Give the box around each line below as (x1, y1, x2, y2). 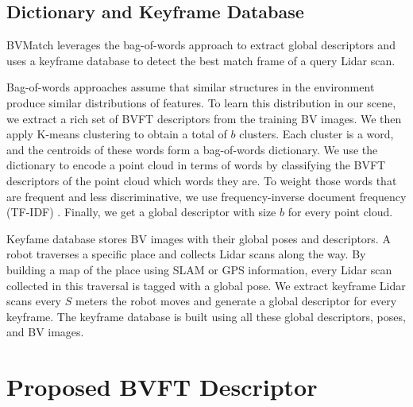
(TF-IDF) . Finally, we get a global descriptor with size (6, 203, 276, 220)
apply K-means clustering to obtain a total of (6, 126, 227, 142)
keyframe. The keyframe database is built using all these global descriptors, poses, (6, 308, 406, 324)
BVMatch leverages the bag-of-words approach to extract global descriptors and (6, 37, 396, 53)
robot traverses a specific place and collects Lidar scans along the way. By (6, 246, 366, 262)
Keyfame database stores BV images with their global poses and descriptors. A (6, 230, 391, 246)
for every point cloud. (288, 203, 393, 220)
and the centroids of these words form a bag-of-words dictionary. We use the (6, 141, 378, 157)
